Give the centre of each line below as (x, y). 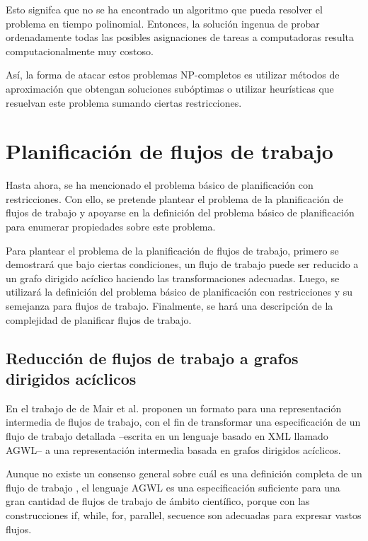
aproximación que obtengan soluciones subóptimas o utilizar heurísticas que (170, 88)
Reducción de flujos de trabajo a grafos (152, 357)
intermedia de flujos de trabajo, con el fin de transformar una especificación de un (183, 422)
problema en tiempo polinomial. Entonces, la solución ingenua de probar (163, 23)
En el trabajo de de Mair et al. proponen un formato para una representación (174, 408)
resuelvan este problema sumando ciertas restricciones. (124, 102)
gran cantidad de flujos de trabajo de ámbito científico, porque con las (158, 501)
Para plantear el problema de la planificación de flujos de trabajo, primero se (172, 250)
